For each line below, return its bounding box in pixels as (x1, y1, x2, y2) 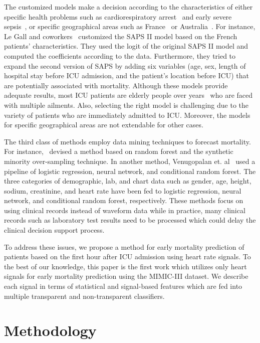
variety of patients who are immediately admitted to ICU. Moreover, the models (4, 109, 250, 120)
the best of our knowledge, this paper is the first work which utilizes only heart (4, 261, 247, 271)
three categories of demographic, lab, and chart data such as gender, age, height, (4, 176, 251, 186)
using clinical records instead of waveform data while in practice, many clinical (4, 205, 245, 215)
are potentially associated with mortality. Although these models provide (4, 80, 228, 90)
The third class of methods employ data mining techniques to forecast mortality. (4, 136, 251, 146)
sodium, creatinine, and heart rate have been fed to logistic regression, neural (4, 185, 241, 196)
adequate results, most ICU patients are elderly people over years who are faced (4, 90, 253, 100)
